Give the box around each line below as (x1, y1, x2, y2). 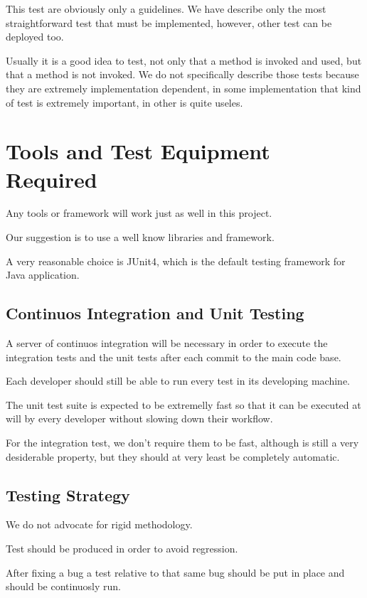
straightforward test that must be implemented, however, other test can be (6, 15, 332, 30)
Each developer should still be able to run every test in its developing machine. (6, 373, 351, 388)
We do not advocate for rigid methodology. (6, 517, 193, 532)
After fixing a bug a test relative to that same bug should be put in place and (6, 565, 345, 580)
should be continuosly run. (6, 579, 122, 594)
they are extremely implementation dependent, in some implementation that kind (6, 80, 361, 95)
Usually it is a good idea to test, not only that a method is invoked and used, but (6, 53, 362, 68)
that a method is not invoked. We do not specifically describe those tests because (6, 67, 359, 82)
